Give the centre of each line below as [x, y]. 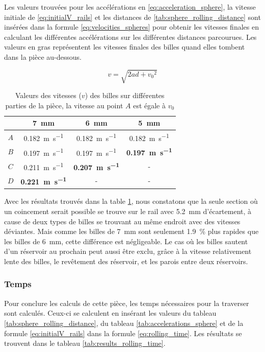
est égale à [149, 105]
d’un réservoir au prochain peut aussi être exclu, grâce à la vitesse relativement [128, 251]
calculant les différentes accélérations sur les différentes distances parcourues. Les [130, 37]
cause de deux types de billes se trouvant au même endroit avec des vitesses [122, 221]
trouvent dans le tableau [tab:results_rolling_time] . [85, 343]
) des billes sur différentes [125, 95]
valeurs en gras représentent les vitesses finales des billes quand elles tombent [125, 47]
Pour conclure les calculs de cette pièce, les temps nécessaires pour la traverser [127, 303]
